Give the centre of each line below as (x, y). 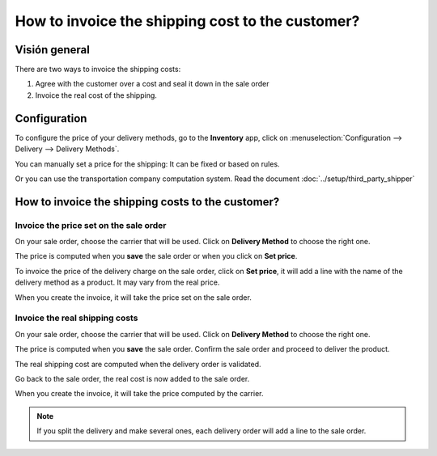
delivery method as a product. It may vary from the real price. (117, 282)
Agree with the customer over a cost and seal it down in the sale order (153, 84)
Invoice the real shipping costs (76, 318)
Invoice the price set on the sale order (91, 225)
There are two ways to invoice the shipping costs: (98, 70)
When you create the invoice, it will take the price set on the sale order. (134, 297)
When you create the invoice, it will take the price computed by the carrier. (139, 394)
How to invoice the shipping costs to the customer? (147, 202)
